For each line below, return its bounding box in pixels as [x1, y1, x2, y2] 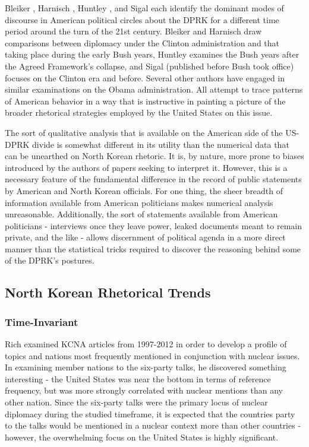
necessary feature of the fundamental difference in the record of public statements [5, 173, 302, 185]
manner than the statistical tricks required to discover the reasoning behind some [5, 242, 301, 255]
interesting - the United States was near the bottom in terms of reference [5, 372, 271, 385]
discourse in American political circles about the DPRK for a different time [5, 13, 279, 26]
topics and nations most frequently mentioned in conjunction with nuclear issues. [5, 349, 300, 362]
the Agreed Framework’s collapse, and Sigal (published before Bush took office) [5, 59, 294, 72]
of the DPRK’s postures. [5, 254, 94, 267]
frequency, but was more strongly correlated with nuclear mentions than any [5, 384, 283, 397]
